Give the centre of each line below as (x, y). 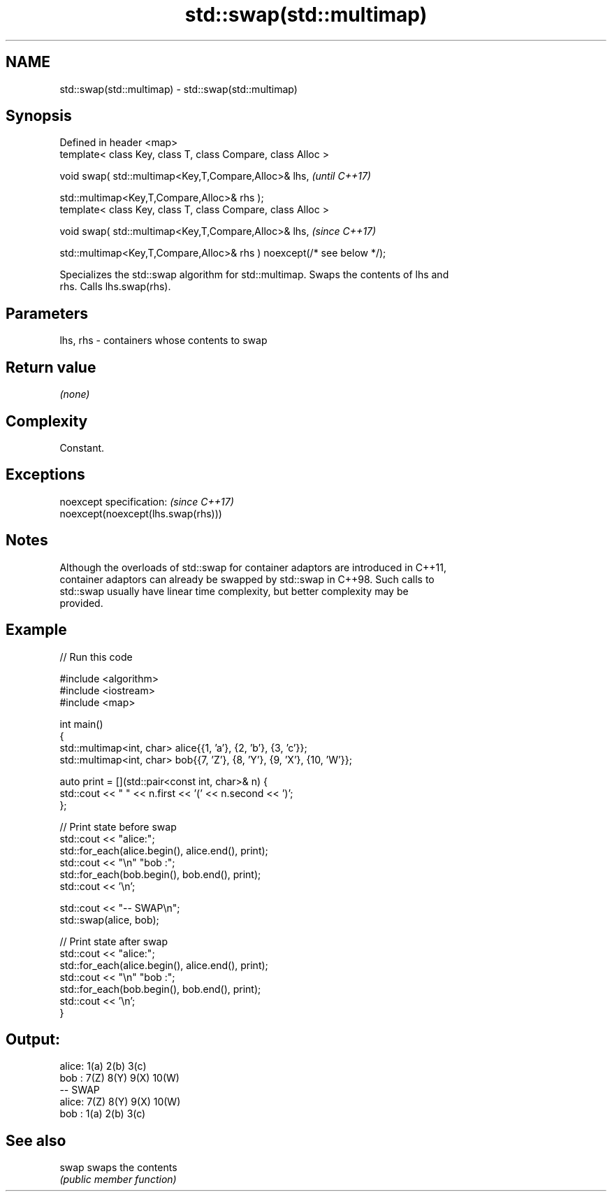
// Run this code (96, 657)
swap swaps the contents (118, 1168)
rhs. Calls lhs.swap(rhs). (115, 287)
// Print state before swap (118, 826)
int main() (81, 724)
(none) (75, 394)
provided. (81, 603)
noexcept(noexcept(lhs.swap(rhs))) (141, 513)
